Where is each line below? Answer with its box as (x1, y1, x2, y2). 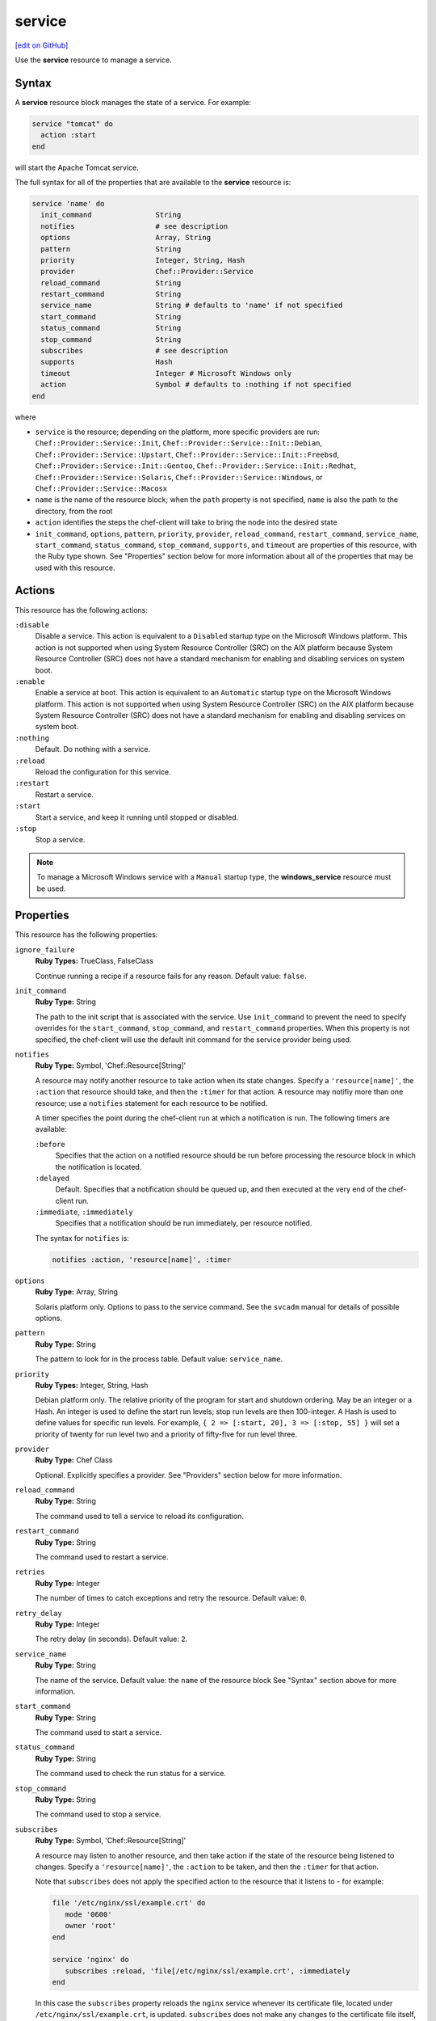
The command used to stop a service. (35, 1809, 161, 1819)
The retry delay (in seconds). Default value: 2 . (35, 1634, 188, 1644)
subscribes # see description (40, 346, 228, 356)
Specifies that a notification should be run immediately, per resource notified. (55, 1218, 312, 1228)
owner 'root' (65, 1921, 117, 1930)
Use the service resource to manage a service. (15, 55, 173, 65)
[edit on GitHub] (15, 40, 69, 50)
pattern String (40, 244, 182, 254)
